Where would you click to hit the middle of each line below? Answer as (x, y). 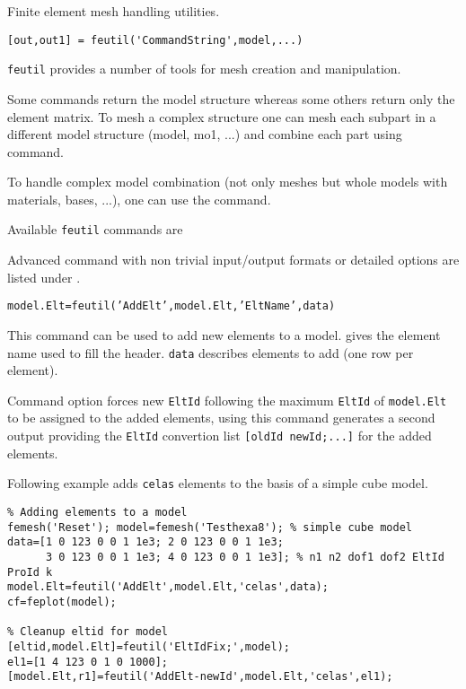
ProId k (30, 572)
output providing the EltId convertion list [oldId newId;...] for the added (220, 436)
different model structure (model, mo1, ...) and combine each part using (205, 134)
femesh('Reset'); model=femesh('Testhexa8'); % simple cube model (210, 527)
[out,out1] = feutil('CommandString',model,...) (155, 40)
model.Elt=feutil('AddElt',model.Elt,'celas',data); (168, 587)
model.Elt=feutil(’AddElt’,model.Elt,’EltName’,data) (171, 306)
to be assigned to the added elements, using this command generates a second (221, 418)
